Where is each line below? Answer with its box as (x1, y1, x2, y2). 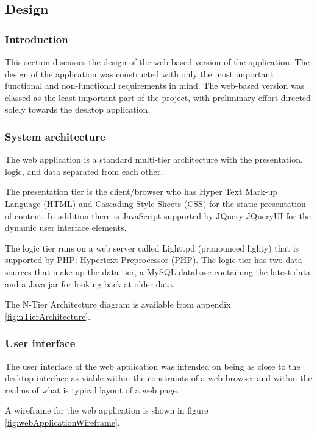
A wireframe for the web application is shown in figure (5, 404, 208, 417)
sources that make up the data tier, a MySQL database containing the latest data (5, 265, 311, 278)
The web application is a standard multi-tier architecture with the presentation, (5, 153, 303, 166)
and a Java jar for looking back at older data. (5, 277, 175, 290)
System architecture (5, 128, 105, 144)
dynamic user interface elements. (5, 221, 127, 234)
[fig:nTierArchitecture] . (5, 309, 91, 322)
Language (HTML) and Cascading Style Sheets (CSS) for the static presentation (5, 197, 306, 209)
